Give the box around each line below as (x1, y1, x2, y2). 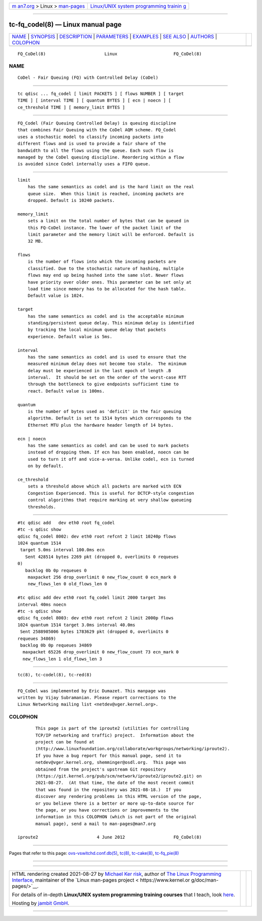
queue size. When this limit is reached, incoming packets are (27, 191, 184, 197)
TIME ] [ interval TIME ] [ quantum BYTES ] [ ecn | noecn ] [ (17, 98, 171, 103)
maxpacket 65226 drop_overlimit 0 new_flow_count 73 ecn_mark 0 (22, 650, 179, 655)
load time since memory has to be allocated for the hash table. (27, 286, 187, 292)
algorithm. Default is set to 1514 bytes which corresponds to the (27, 415, 192, 421)
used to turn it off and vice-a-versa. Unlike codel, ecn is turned (27, 456, 194, 462)
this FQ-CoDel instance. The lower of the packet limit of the (27, 225, 181, 231)
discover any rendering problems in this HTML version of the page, (35, 794, 202, 799)
